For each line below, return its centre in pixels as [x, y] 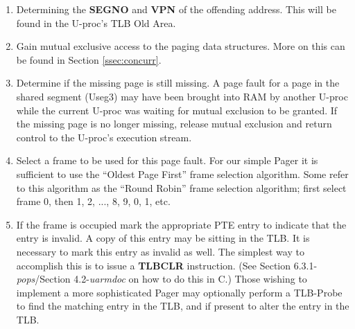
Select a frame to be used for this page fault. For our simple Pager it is [167, 160]
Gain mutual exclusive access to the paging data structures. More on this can [181, 46]
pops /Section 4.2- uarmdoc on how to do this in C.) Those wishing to [162, 279]
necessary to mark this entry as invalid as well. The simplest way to [160, 251]
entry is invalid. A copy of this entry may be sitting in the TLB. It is [163, 238]
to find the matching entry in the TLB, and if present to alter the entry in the [183, 306]
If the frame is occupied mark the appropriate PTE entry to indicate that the [181, 224]
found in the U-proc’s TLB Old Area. [96, 23]
